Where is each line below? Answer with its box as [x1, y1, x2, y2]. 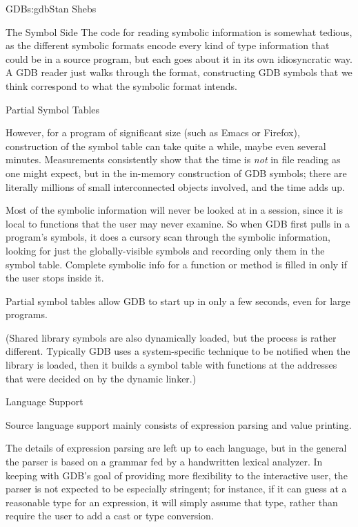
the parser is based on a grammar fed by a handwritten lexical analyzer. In [6, 454, 323, 469]
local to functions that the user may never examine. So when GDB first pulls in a [6, 216, 350, 230]
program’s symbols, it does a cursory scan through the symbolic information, [6, 230, 330, 244]
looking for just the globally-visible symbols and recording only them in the [6, 243, 325, 257]
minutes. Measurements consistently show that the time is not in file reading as [6, 152, 341, 167]
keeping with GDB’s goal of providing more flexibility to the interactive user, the [6, 468, 348, 482]
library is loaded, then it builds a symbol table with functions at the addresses [6, 358, 337, 372]
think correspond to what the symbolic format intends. [6, 78, 237, 93]
